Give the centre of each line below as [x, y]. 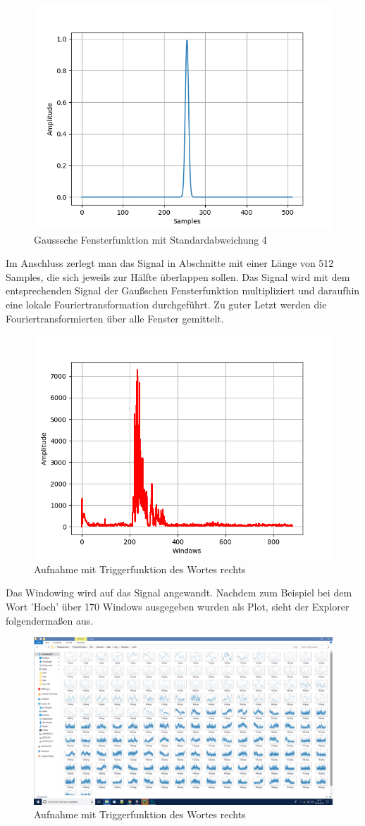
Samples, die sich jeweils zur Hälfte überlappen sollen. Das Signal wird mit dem [178, 276]
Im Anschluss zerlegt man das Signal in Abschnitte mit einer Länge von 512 [170, 263]
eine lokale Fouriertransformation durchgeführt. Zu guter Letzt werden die [166, 304]
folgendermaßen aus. [50, 620]
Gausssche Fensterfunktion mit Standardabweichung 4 [150, 239]
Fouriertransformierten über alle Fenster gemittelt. [115, 318]
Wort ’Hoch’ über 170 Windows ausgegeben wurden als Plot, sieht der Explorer [178, 606]
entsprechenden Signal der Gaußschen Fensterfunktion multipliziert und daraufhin [183, 290]
